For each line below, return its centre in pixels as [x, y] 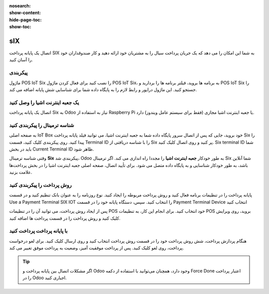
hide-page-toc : [25, 19]
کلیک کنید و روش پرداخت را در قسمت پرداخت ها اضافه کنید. [65, 218]
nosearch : [20, 6]
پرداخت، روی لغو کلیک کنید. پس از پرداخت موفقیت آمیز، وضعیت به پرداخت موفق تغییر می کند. [97, 248]
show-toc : [20, 27]
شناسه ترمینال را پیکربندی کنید [42, 125]
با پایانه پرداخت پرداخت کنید [38, 231]
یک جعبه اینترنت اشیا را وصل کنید [44, 102]
